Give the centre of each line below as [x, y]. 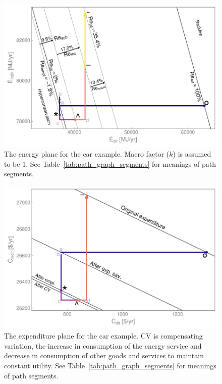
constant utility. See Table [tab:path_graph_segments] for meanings [110, 366]
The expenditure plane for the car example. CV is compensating [103, 336]
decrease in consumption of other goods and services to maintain [104, 355]
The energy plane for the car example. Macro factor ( [87, 154]
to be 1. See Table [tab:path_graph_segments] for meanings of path [110, 163]
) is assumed [192, 154]
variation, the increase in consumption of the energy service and [103, 345]
